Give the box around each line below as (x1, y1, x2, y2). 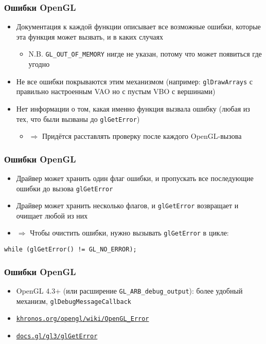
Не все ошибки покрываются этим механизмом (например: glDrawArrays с (16, 76, 253, 86)
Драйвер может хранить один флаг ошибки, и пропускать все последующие (16, 172, 254, 183)
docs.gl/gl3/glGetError (16, 332, 98, 340)
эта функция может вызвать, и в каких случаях (16, 31, 164, 42)
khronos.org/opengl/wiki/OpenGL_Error (16, 315, 149, 323)
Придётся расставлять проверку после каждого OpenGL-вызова (42, 131, 242, 141)
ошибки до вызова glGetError (16, 183, 113, 193)
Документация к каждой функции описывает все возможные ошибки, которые (16, 21, 261, 32)
